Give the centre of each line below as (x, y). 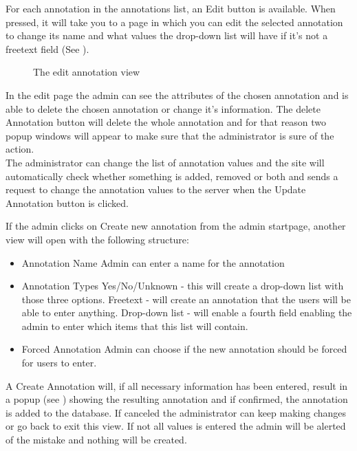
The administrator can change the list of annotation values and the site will (165, 162)
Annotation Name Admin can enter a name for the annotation (153, 262)
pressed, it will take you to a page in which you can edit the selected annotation (174, 22)
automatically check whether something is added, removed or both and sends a (172, 176)
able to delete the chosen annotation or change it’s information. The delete (163, 108)
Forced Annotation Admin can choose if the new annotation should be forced (184, 349)
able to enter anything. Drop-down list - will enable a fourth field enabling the (187, 312)
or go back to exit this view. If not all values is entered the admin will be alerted (176, 426)
